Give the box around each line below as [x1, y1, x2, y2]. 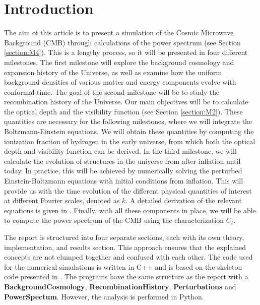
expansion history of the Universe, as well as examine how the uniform [4, 67, 222, 77]
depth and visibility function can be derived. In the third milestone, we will [4, 146, 237, 156]
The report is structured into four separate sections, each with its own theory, [4, 232, 244, 242]
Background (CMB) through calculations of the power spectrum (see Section [4, 37, 241, 47]
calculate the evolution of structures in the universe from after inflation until [4, 155, 241, 166]
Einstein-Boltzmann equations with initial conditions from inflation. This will [4, 175, 243, 186]
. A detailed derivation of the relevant [125, 195, 242, 206]
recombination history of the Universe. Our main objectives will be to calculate [4, 96, 248, 107]
